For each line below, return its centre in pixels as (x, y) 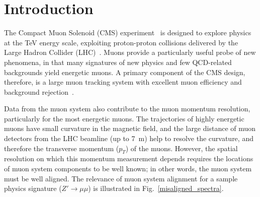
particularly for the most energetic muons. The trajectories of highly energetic (124, 118)
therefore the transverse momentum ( (62, 148)
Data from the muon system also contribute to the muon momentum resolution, (127, 109)
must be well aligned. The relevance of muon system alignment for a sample (121, 178)
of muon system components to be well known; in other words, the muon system (128, 169)
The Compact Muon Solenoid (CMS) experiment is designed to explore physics (128, 32)
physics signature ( (33, 188)
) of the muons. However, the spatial (182, 148)
